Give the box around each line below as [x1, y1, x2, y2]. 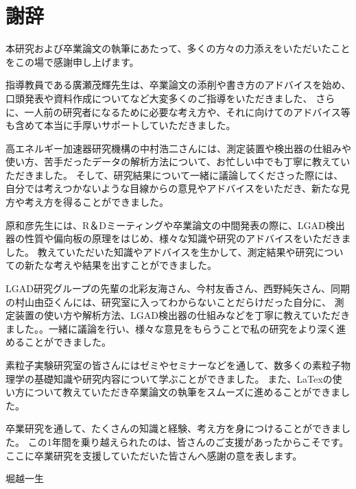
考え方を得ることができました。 [24, 195, 169, 209]
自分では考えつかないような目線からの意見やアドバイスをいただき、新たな [5, 181, 340, 195]
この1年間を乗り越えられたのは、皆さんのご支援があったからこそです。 [27, 434, 349, 449]
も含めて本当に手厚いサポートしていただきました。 [5, 118, 236, 132]
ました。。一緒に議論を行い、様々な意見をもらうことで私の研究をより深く [5, 321, 337, 335]
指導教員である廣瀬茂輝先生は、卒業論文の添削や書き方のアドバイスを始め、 [5, 77, 351, 92]
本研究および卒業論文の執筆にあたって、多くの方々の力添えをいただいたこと [5, 41, 351, 56]
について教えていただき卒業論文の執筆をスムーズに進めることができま [24, 385, 341, 399]
